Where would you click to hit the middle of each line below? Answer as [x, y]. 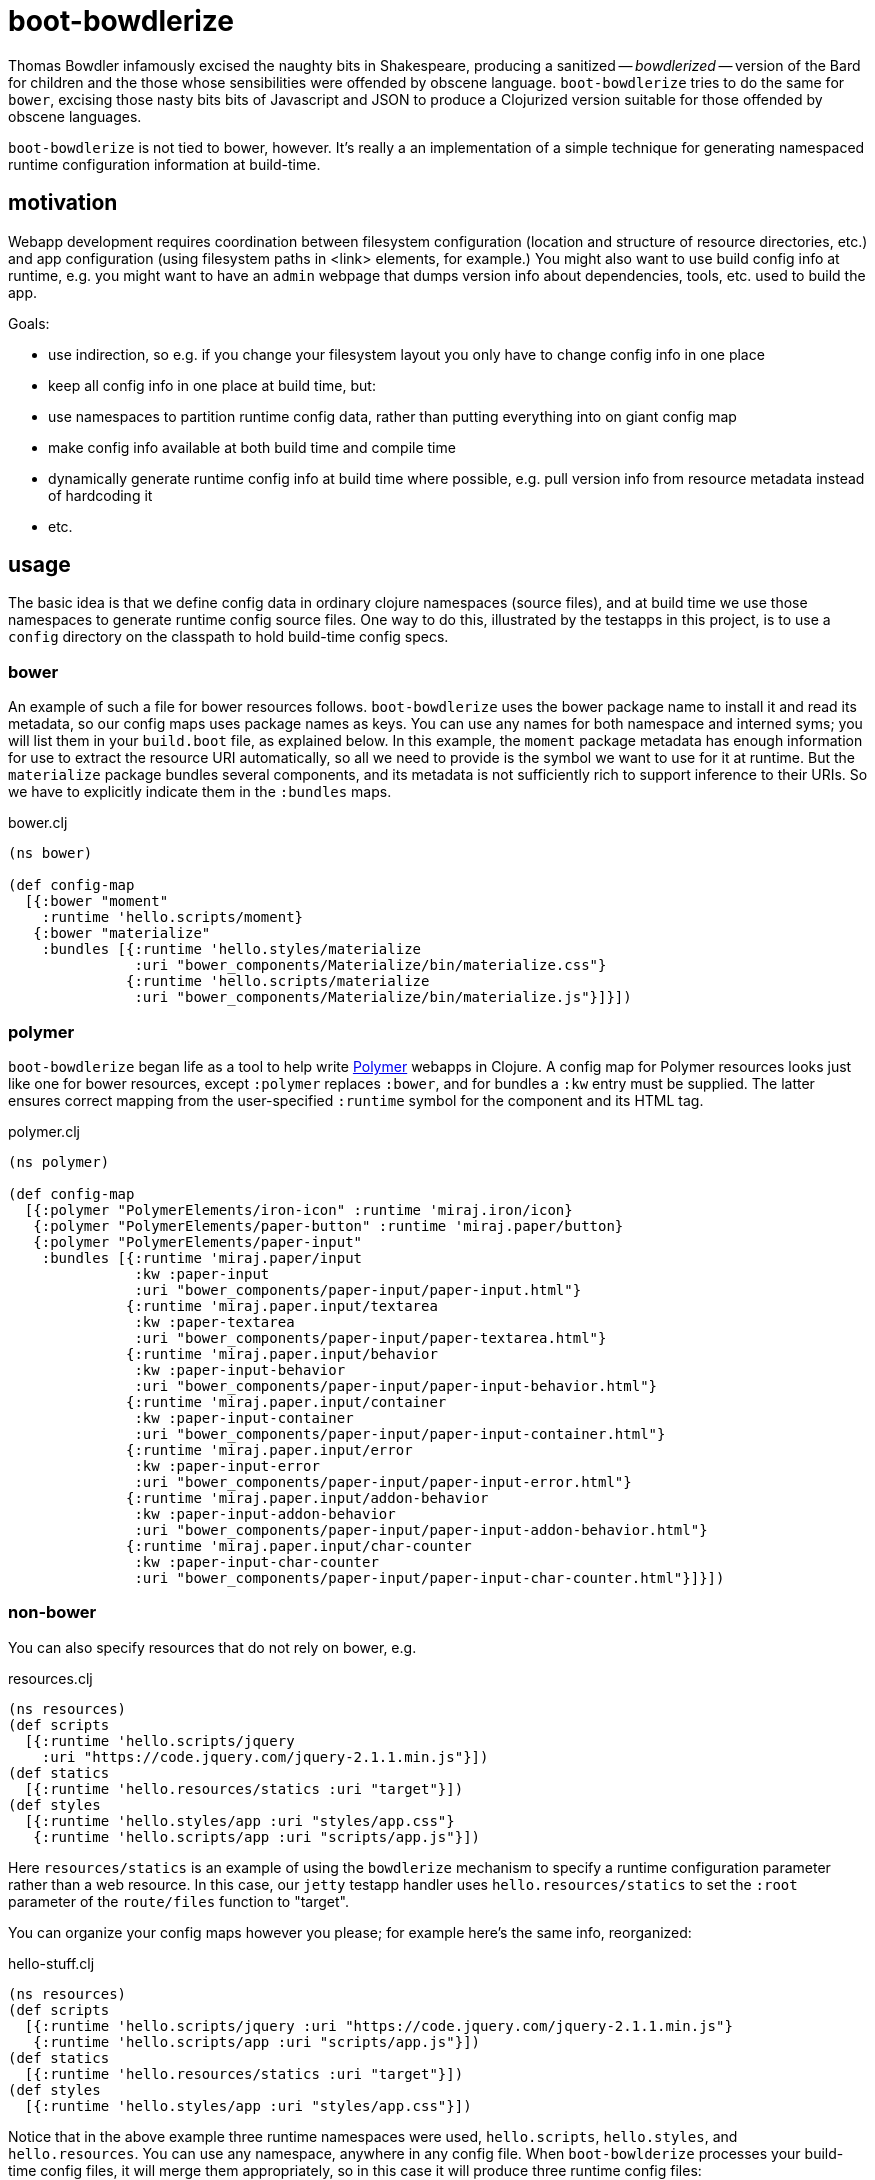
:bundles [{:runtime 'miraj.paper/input [202, 1257]
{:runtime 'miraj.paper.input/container [286, 1401]
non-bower [52, 1612]
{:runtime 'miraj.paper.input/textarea [282, 1305]
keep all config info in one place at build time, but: [212, 385]
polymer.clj [44, 1131]
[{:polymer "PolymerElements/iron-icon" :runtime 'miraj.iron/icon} [298, 1209]
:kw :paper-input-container [244, 1417]
